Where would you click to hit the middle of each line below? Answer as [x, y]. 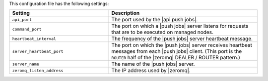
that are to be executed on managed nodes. [162, 32]
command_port [27, 29]
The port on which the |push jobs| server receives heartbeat [182, 45]
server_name [26, 64]
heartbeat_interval [34, 39]
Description [126, 13]
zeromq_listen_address [38, 70]
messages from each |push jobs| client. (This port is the [177, 51]
